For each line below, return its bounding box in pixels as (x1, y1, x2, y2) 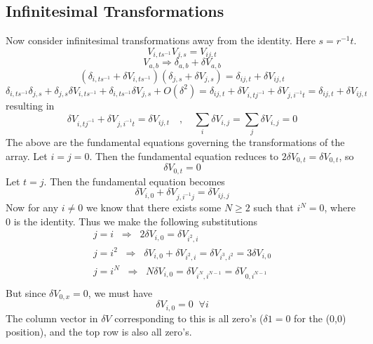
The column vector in (6, 310, 98, 325)
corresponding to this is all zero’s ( (114, 310, 264, 325)
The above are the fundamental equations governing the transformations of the (6, 135, 345, 150)
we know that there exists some (86, 200, 222, 215)
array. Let (6, 148, 48, 163)
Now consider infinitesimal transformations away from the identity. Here (6, 33, 316, 48)
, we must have (88, 285, 153, 300)
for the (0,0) (294, 310, 346, 325)
